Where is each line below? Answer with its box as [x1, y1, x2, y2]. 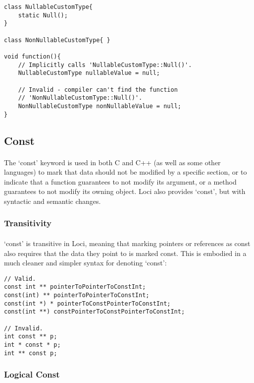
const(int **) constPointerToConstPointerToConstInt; [4, 308, 185, 316]
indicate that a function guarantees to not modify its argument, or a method [4, 176, 237, 187]
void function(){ [4, 53, 61, 60]
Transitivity [4, 217, 51, 229]
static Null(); [18, 11, 68, 19]
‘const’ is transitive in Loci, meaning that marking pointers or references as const [4, 238, 251, 248]
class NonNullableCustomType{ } [4, 36, 110, 44]
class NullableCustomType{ [4, 3, 93, 10]
